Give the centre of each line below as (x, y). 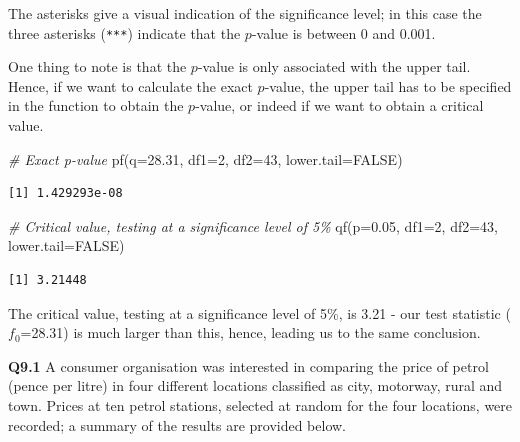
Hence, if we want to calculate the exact (130, 85)
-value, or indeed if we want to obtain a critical (339, 105)
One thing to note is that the (97, 66)
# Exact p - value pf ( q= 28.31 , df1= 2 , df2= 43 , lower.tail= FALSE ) (205, 158)
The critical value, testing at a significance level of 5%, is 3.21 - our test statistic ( (259, 312)
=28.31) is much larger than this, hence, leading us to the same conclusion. (250, 332)
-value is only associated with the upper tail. (334, 66)
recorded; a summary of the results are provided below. (177, 424)
